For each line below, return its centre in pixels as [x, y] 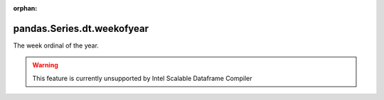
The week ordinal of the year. [56, 45]
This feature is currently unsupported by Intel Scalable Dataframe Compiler [142, 78]
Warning [45, 65]
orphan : [25, 8]
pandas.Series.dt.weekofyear [81, 28]
